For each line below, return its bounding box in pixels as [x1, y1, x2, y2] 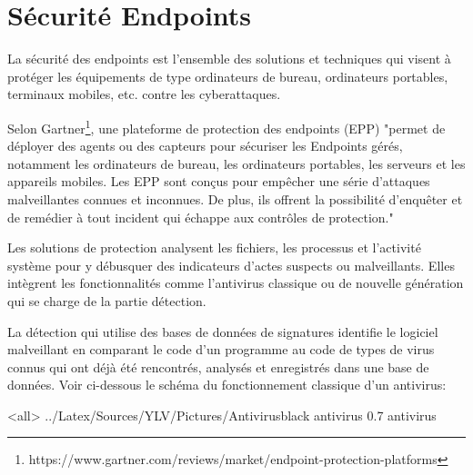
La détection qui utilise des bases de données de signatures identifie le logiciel [7, 322, 438, 341]
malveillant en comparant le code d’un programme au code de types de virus [7, 340, 435, 359]
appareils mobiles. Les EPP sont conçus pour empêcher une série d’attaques [7, 172, 430, 191]
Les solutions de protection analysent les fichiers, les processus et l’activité [7, 238, 421, 257]
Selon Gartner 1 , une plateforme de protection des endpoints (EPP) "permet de [7, 115, 446, 137]
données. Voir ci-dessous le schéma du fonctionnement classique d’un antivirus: [7, 375, 447, 394]
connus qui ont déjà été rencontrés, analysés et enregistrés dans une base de [7, 357, 429, 376]
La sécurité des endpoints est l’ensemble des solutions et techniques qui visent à [7, 49, 451, 68]
